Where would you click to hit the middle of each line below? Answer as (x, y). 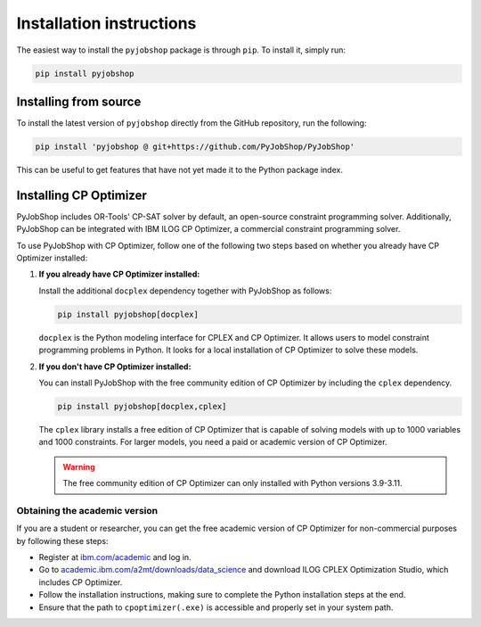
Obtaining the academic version (87, 510)
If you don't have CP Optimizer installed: (115, 367)
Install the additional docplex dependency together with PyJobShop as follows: (185, 291)
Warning (79, 466)
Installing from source (79, 101)
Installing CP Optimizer (82, 195)
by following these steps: (62, 540)
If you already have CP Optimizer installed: (119, 274)
